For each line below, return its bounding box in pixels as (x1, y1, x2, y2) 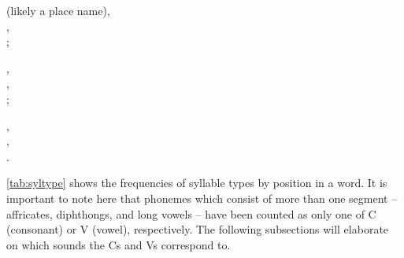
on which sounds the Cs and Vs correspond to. (6, 236, 231, 252)
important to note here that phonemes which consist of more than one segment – (6, 189, 398, 206)
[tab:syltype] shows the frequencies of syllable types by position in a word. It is (6, 174, 387, 191)
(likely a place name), (6, 2, 110, 18)
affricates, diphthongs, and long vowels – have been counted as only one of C (6, 205, 376, 222)
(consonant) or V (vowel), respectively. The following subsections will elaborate (6, 221, 389, 237)
